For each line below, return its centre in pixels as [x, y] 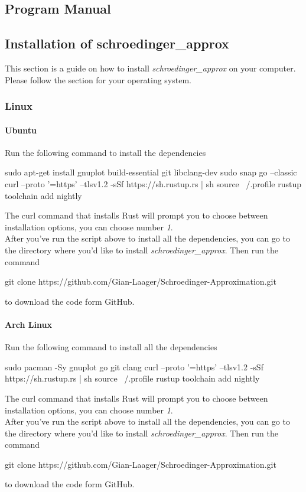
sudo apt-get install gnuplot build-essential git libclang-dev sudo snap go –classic [151, 172]
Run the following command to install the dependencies [105, 152]
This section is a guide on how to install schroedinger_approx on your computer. [150, 68]
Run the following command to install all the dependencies [111, 347]
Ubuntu [21, 130]
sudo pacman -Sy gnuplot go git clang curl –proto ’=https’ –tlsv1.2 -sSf [134, 366]
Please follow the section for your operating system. [98, 79]
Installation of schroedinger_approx [117, 43]
